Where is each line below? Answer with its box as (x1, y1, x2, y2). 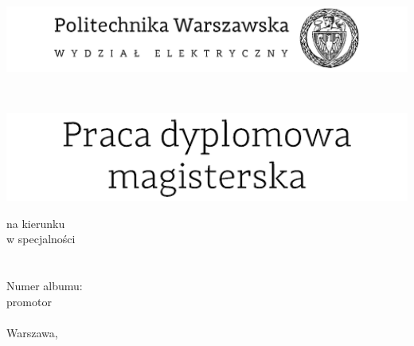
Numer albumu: (6, 277, 83, 294)
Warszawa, (6, 324, 58, 340)
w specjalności (6, 230, 76, 247)
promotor (6, 293, 52, 309)
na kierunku (6, 214, 65, 231)
